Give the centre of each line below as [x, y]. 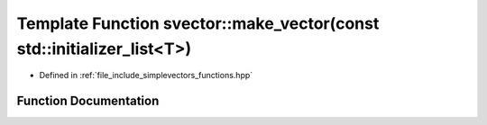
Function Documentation [88, 101]
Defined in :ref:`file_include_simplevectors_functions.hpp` [146, 76]
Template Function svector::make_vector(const [198, 23]
